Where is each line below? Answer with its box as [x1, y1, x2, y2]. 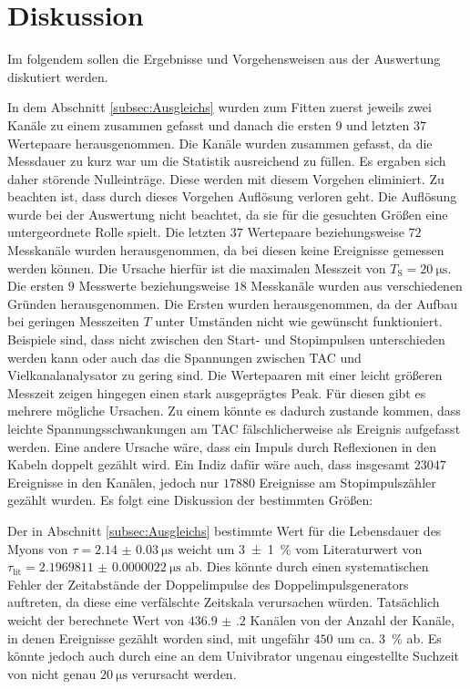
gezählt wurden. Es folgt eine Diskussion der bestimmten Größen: [7, 490, 373, 509]
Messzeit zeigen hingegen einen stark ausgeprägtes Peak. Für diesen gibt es [7, 383, 426, 402]
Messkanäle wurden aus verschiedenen [250, 276, 463, 295]
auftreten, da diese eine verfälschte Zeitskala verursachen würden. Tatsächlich [7, 592, 440, 612]
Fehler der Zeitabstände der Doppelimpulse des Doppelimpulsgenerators [7, 574, 409, 593]
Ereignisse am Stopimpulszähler [259, 472, 436, 491]
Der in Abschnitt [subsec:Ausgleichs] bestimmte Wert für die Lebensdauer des [7, 520, 442, 540]
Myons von [7, 539, 68, 558]
